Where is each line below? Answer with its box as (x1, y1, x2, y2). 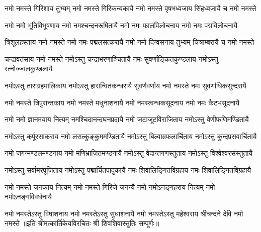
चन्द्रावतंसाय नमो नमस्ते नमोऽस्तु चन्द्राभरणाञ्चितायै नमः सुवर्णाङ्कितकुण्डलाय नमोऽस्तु (5, 53, 218, 64)
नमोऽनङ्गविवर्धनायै (5, 191, 52, 202)
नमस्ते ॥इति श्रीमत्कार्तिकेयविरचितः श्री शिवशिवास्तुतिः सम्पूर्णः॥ (5, 218, 159, 228)
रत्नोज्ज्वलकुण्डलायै (5, 63, 53, 74)
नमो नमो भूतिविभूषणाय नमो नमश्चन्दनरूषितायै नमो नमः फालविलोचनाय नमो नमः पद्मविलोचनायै (5, 20, 238, 30)
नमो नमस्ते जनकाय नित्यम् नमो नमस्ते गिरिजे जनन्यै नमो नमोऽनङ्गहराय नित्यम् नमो (5, 181, 215, 192)
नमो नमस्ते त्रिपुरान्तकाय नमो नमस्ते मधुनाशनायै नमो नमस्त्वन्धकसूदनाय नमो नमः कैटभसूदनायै (5, 97, 240, 107)
